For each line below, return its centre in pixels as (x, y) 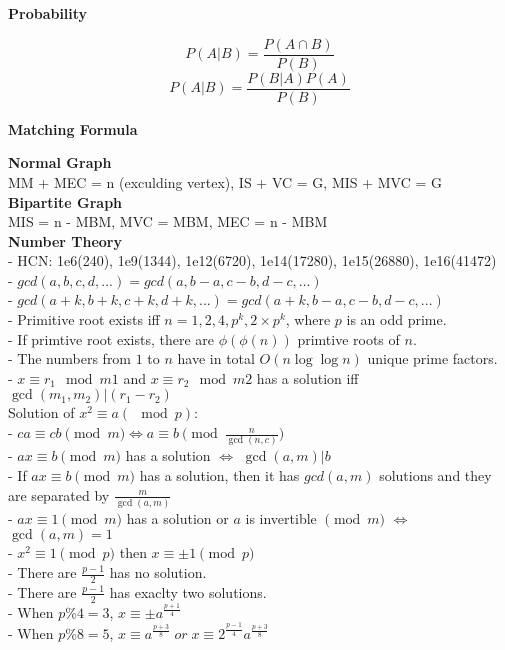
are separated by (59, 494)
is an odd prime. (396, 319)
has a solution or (177, 517)
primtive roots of (348, 338)
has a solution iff (307, 377)
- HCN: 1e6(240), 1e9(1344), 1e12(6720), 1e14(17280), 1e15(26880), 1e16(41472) (252, 260)
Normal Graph (60, 162)
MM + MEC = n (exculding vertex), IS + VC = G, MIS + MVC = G (225, 181)
